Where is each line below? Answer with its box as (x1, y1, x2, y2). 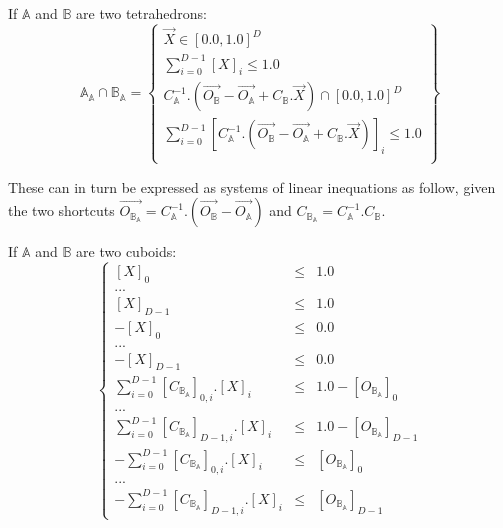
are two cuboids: (76, 241, 177, 262)
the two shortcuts (8, 200, 115, 221)
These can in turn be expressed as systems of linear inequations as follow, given (8, 176, 496, 197)
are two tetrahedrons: (76, 3, 207, 23)
